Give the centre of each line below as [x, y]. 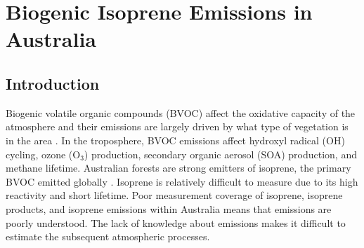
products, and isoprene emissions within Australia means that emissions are [169, 208]
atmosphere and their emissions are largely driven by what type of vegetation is [177, 126]
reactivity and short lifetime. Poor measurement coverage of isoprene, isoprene [174, 195]
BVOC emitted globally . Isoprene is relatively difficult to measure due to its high [182, 181]
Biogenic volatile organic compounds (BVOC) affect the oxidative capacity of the [181, 112]
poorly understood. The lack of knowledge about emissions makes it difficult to [176, 222]
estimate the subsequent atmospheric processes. [108, 236]
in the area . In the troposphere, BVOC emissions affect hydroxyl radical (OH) [175, 140]
